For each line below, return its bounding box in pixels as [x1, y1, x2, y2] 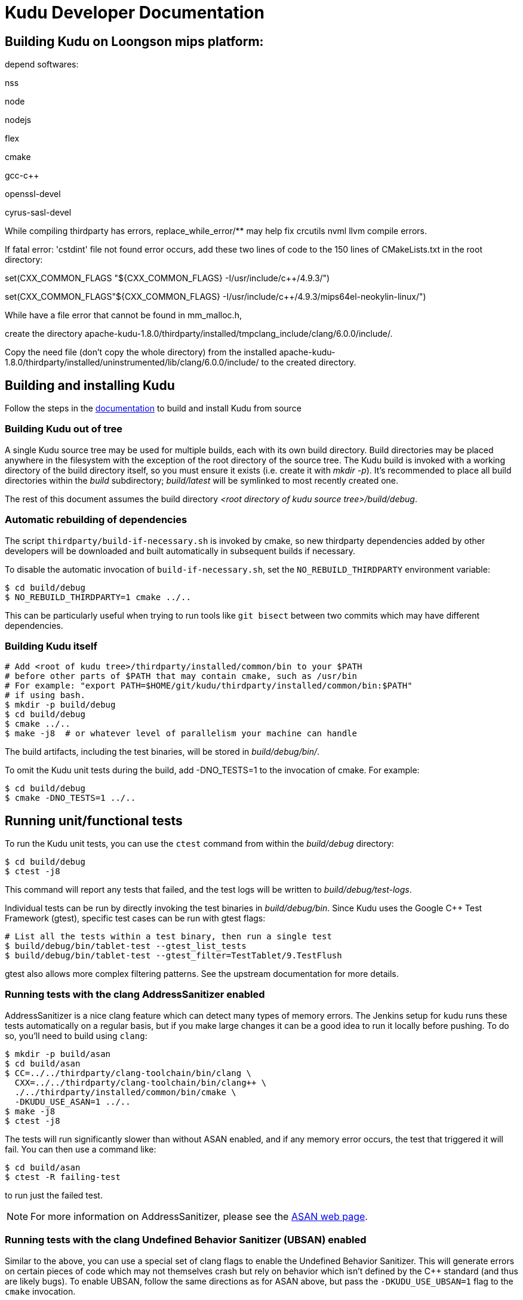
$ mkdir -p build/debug [5, 700, 116, 710]
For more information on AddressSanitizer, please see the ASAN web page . [30, 1210, 368, 1222]
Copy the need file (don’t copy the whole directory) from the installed [5, 347, 277, 358]
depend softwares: [5, 59, 79, 70]
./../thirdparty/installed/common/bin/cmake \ [14, 1087, 236, 1097]
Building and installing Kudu [5, 377, 175, 393]
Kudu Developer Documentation [5, 2, 264, 23]
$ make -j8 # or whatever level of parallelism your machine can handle [5, 729, 358, 739]
